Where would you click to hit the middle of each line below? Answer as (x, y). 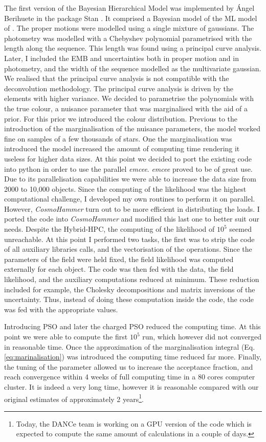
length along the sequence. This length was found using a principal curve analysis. (133, 48)
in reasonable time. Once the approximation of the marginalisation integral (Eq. (130, 346)
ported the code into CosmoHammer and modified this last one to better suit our (132, 219)
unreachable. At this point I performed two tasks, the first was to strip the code (129, 239)
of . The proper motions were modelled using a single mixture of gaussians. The (129, 28)
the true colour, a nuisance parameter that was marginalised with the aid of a (126, 108)
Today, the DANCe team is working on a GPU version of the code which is (134, 423)
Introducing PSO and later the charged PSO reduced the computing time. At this (132, 326)
